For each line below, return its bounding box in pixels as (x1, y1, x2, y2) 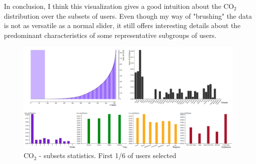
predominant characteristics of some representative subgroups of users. (4, 30, 217, 40)
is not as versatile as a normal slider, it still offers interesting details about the (4, 20, 241, 31)
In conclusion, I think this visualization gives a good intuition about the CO (4, 1, 234, 11)
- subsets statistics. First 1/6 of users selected (39, 150, 176, 161)
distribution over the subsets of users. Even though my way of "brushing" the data (4, 10, 252, 21)
